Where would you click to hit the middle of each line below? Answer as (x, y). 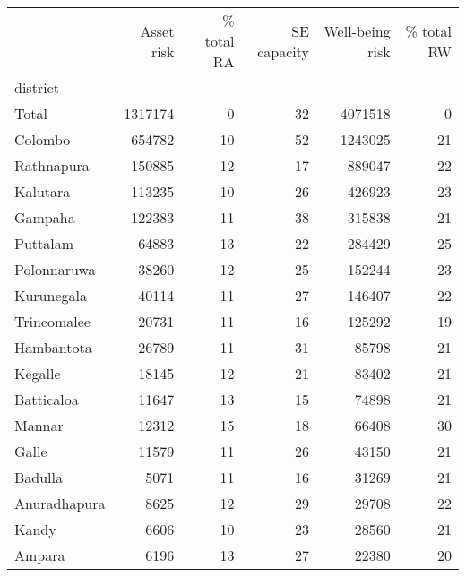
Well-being (357, 30)
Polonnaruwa (55, 269)
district (37, 87)
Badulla (39, 477)
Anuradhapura (60, 503)
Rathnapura (52, 165)
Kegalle (38, 373)
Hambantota (53, 347)
